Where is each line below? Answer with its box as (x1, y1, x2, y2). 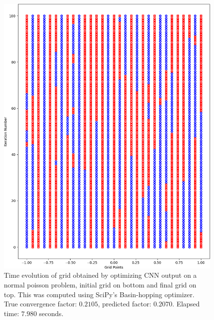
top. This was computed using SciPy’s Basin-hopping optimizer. (4, 289, 195, 299)
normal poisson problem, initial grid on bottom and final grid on (4, 279, 196, 289)
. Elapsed (172, 299, 200, 309)
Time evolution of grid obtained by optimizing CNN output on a (4, 270, 197, 280)
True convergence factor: (4, 299, 77, 309)
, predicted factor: (98, 299, 151, 309)
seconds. (39, 308, 64, 318)
